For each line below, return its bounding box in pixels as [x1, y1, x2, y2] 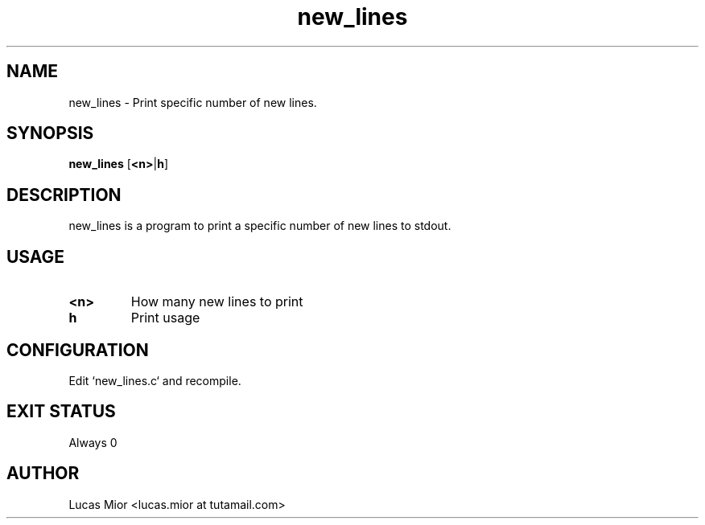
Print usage [130, 310, 200, 326]
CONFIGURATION [6, 339, 149, 360]
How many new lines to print [130, 293, 303, 310]
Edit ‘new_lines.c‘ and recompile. [68, 373, 241, 388]
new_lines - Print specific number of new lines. [68, 95, 317, 109]
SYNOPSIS [6, 123, 94, 144]
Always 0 [68, 435, 117, 449]
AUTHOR [6, 463, 80, 484]
